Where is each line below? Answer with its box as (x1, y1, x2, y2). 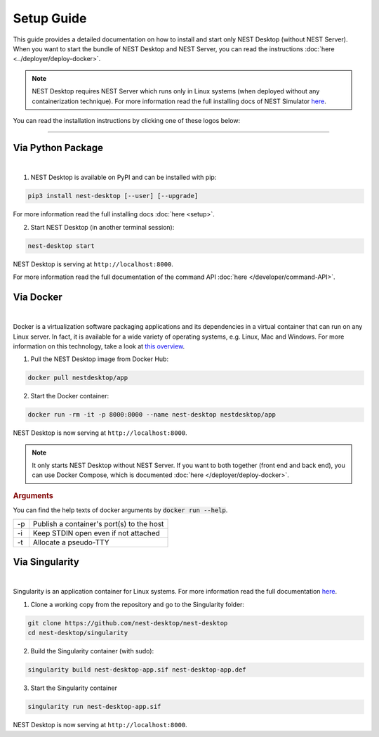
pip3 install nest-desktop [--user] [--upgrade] (27, 192, 199, 200)
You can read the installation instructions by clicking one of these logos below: (13, 116, 241, 124)
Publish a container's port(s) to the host (32, 518, 164, 528)
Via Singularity (13, 556, 80, 568)
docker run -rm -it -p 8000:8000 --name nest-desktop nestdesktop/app (27, 411, 277, 419)
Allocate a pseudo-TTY (32, 537, 109, 547)
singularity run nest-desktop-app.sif (27, 703, 161, 711)
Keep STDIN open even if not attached (32, 528, 161, 537)
